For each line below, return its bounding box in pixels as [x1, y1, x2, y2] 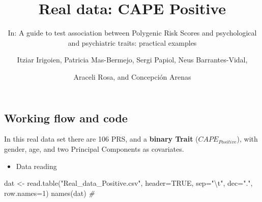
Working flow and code [4, 110, 128, 125]
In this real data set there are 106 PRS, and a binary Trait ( [4, 133, 198, 144]
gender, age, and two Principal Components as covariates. [4, 143, 184, 154]
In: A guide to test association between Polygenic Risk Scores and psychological [8, 27, 257, 38]
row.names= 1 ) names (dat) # [4, 187, 95, 198]
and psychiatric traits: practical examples [68, 37, 197, 48]
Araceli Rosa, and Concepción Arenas [73, 71, 191, 82]
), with [237, 133, 258, 144]
